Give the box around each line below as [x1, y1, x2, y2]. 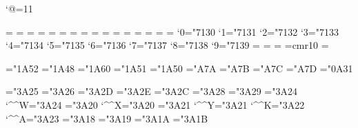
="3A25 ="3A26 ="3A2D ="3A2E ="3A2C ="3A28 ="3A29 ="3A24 [6, 84, 297, 98]
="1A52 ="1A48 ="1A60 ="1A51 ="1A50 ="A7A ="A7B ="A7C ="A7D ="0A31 [6, 61, 353, 75]
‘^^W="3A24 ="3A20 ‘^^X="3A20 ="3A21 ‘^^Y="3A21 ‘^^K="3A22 [6, 97, 305, 111]
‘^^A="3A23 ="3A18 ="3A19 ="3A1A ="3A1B [6, 111, 208, 125]
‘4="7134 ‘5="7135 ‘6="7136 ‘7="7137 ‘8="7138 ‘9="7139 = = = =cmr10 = [6, 38, 329, 52]
